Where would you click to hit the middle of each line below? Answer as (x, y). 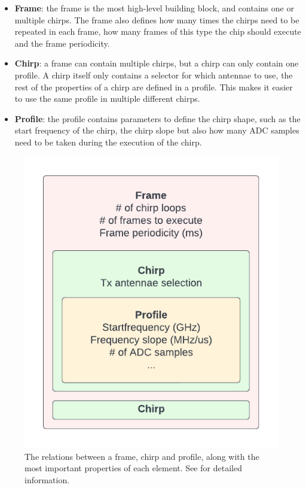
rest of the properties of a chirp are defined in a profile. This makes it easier (154, 87)
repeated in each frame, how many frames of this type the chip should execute (158, 31)
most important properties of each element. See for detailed (133, 468)
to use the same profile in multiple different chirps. (107, 98)
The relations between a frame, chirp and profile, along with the (142, 456)
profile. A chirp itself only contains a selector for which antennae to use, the (154, 75)
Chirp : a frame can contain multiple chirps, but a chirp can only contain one (157, 63)
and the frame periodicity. (62, 43)
